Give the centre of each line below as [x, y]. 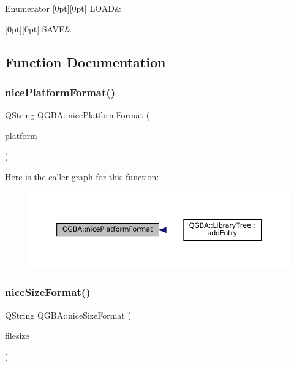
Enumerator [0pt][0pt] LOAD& [63, 8]
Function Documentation [85, 62]
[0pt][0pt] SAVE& [38, 28]
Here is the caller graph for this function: [82, 176]
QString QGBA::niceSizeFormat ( [68, 315]
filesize [17, 335]
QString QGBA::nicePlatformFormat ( [77, 115]
